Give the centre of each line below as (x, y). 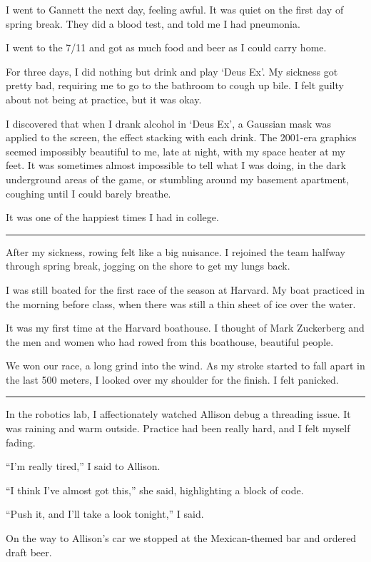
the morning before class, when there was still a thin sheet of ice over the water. (181, 303)
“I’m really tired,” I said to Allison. (83, 466)
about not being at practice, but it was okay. (104, 99)
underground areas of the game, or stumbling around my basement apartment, (178, 179)
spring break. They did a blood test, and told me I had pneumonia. (153, 23)
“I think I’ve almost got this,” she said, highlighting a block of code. (155, 490)
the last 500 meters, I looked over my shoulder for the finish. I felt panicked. (172, 379)
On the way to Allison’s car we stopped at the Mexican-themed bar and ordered (181, 538)
